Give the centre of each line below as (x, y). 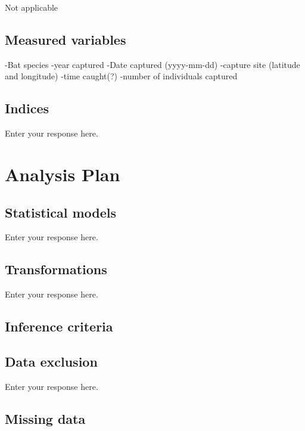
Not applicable (32, 7)
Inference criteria (59, 326)
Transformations (56, 269)
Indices (27, 108)
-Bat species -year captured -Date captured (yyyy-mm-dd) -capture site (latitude (152, 64)
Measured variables (66, 39)
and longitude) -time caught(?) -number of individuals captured (121, 76)
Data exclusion (51, 361)
